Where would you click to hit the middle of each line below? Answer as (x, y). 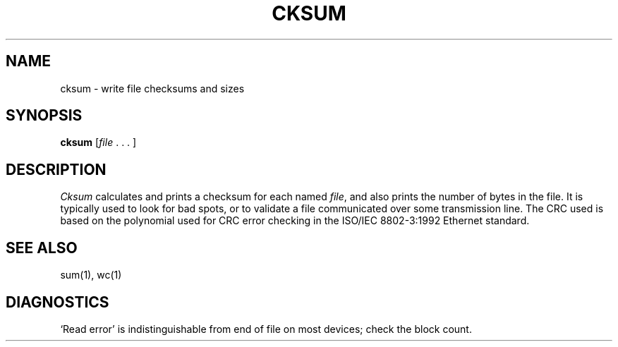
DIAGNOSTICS (57, 302)
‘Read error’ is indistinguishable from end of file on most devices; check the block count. (266, 329)
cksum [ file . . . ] (98, 142)
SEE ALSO (42, 248)
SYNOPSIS (44, 116)
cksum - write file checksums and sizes (152, 88)
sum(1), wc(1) (91, 275)
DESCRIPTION (56, 169)
